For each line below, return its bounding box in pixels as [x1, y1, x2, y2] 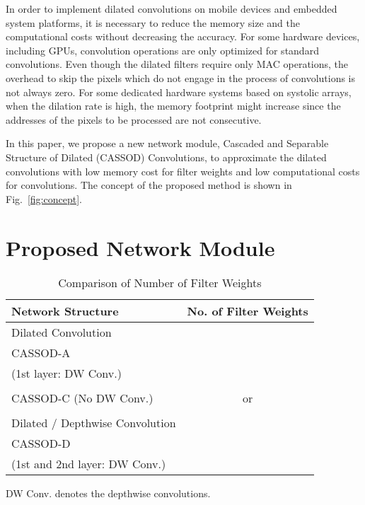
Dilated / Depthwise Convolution [11, 414, 176, 431]
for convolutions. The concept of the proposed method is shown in [6, 178, 292, 192]
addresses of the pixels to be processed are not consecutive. [6, 112, 262, 127]
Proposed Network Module [6, 233, 275, 262]
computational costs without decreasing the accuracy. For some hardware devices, [6, 29, 360, 44]
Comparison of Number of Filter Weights [58, 274, 262, 291]
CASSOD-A [11, 344, 71, 361]
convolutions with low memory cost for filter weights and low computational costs [6, 163, 360, 178]
